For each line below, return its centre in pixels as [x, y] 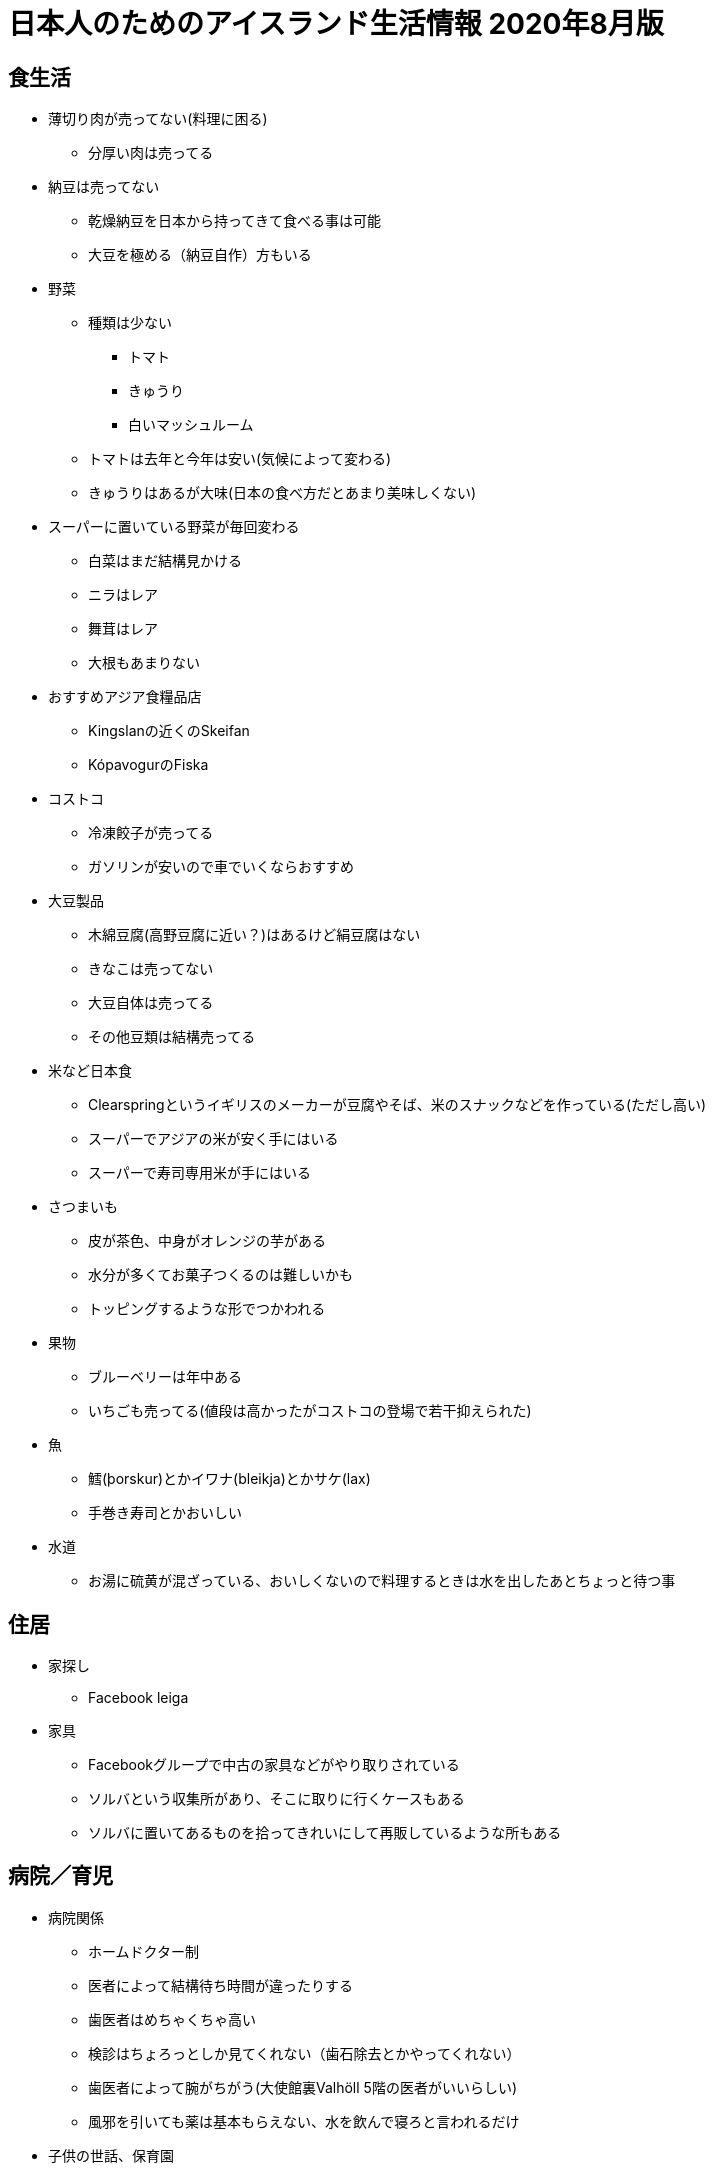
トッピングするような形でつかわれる [207, 1309]
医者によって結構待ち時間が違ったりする [220, 1985]
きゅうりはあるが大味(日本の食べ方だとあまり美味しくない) [282, 493]
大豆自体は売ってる [151, 1003]
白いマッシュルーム [191, 425]
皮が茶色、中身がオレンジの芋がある [207, 1241]
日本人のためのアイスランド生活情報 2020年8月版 [336, 24]
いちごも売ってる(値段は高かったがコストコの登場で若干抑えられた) [310, 1411]
